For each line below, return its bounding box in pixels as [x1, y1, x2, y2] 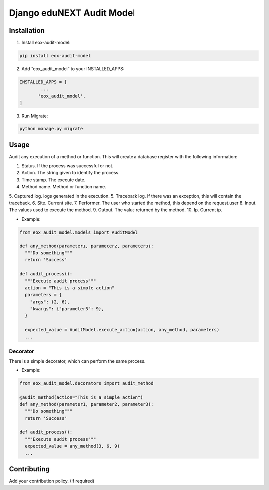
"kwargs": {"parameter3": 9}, [30, 306, 104, 312]
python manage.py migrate [19, 126, 83, 132]
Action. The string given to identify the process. [21, 170, 120, 176]
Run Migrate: [21, 113, 48, 119]
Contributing [9, 465, 50, 473]
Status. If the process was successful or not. [21, 163, 114, 169]
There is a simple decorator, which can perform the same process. [9, 358, 146, 364]
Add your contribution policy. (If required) [9, 478, 95, 484]
